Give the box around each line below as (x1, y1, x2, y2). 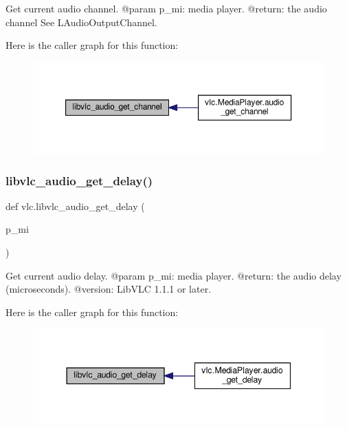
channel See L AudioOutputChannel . (5, 14, 157, 29)
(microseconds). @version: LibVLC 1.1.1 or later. (5, 282, 212, 296)
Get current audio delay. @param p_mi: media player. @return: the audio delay (5, 268, 342, 282)
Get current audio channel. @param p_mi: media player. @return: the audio (5, 1, 327, 15)
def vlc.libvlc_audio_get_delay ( (5, 198, 145, 213)
